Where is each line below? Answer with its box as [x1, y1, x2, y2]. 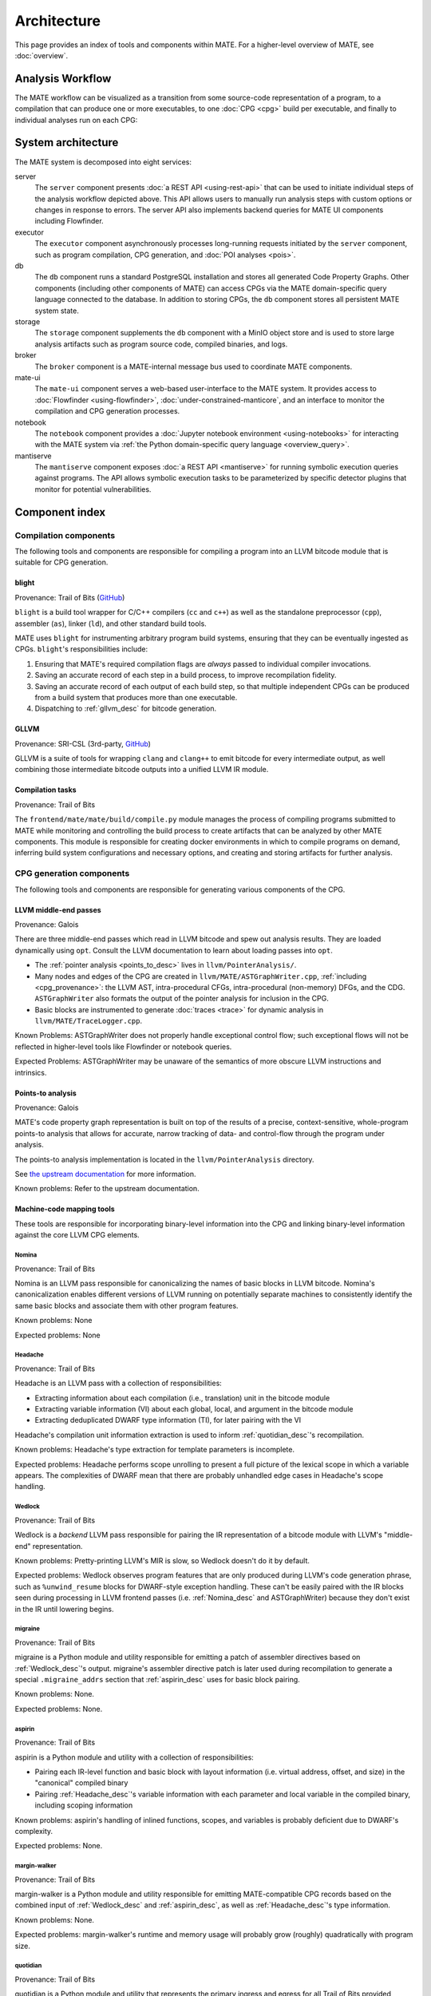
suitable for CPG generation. [14, 557, 109, 567]
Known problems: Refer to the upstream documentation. [14, 1184, 200, 1194]
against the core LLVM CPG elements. [14, 1230, 140, 1240]
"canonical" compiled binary [34, 1778, 129, 1788]
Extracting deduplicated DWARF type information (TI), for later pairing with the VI [34, 1416, 302, 1425]
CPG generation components [14, 868, 130, 879]
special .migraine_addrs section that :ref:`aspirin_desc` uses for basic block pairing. [14, 1675, 301, 1685]
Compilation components [14, 529, 116, 541]
